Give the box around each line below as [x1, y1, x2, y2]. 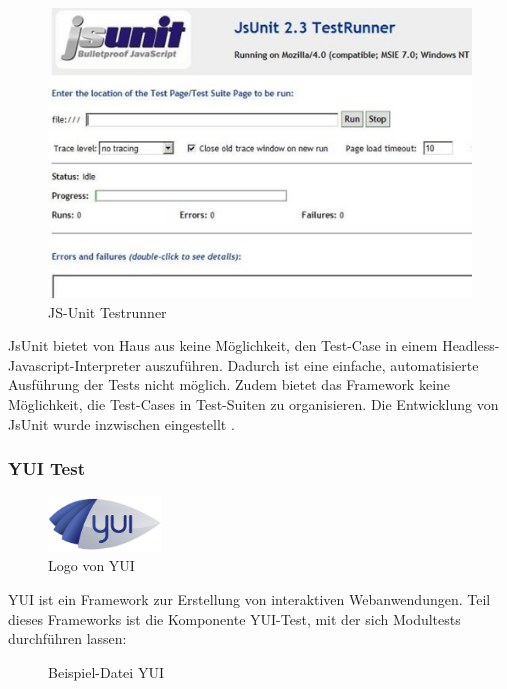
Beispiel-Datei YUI [48, 661, 164, 682]
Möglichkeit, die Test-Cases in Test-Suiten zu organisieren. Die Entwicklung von [8, 393, 499, 414]
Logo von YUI [48, 555, 135, 576]
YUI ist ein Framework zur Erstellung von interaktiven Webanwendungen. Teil [8, 588, 491, 609]
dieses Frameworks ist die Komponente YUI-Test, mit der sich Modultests [8, 608, 461, 629]
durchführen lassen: [8, 628, 127, 649]
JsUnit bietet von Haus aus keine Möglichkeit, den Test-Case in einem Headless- [8, 335, 500, 356]
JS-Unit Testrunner [48, 301, 167, 322]
